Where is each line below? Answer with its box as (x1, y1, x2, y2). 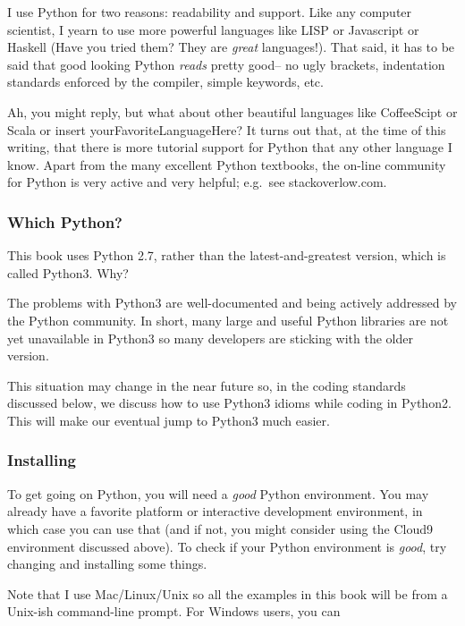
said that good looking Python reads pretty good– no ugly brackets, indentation (7, 55, 445, 73)
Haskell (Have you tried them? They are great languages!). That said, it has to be (7, 38, 455, 56)
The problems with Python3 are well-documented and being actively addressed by (7, 293, 457, 312)
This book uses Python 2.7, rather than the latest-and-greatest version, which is (7, 246, 446, 265)
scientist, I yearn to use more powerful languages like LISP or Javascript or (7, 20, 419, 38)
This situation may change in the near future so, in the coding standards (7, 376, 406, 394)
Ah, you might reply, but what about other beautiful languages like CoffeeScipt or (7, 102, 458, 121)
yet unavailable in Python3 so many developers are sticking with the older (7, 328, 413, 347)
